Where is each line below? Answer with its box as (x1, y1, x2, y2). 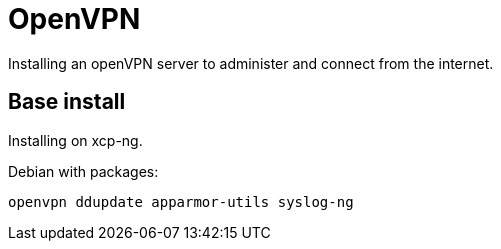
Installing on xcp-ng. (8, 131, 143, 149)
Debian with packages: (8, 162, 159, 180)
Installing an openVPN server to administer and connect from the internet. (8, 54, 494, 72)
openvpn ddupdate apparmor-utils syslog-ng (8, 193, 354, 210)
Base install (8, 89, 126, 115)
